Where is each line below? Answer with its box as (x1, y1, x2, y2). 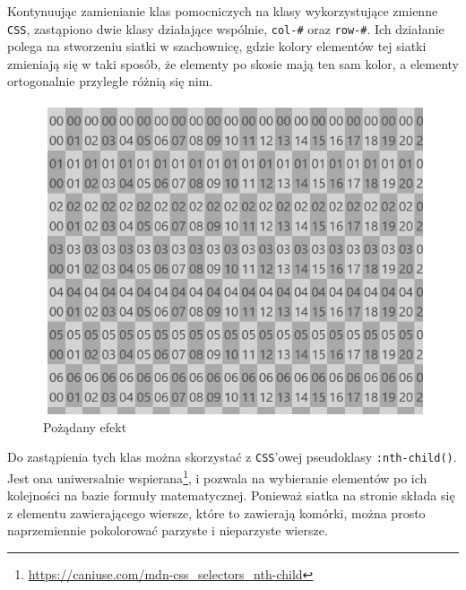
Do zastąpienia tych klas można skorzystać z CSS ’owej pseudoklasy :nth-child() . (7, 447, 457, 466)
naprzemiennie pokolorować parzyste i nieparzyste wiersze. (7, 521, 328, 540)
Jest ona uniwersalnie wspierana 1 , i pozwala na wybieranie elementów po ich (7, 465, 427, 487)
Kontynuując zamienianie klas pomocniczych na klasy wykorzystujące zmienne (7, 2, 438, 20)
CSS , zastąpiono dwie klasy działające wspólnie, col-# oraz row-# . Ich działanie (7, 19, 444, 38)
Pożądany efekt (43, 417, 127, 436)
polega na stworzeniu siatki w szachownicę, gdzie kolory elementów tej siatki (7, 37, 427, 56)
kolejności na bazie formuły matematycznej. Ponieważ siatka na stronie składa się (7, 486, 455, 505)
